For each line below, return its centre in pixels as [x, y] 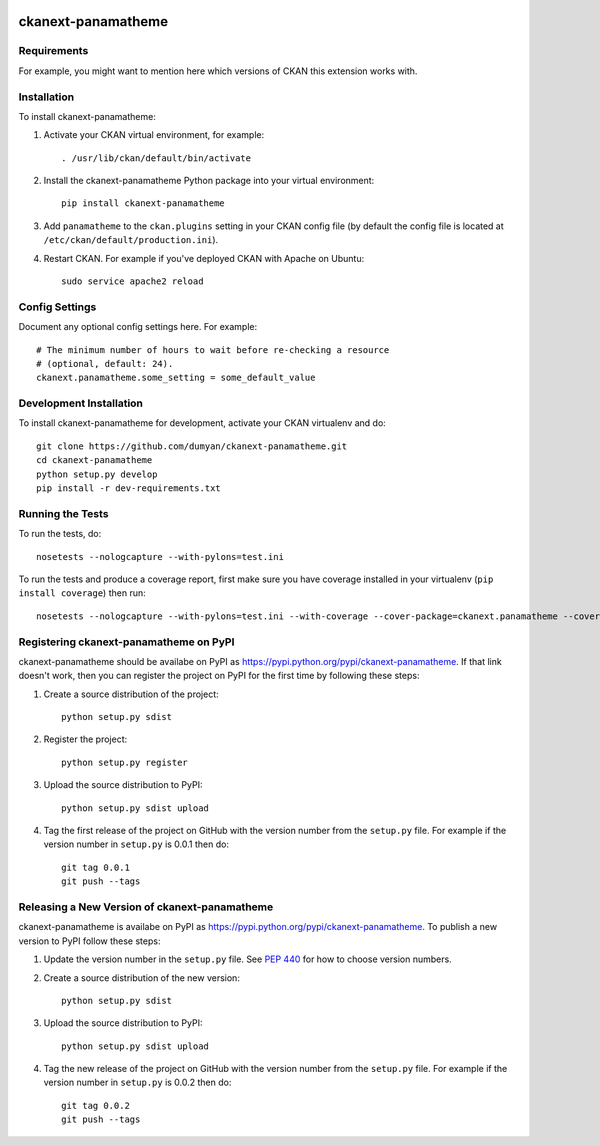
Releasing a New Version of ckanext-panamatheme [146, 907]
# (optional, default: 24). [105, 363]
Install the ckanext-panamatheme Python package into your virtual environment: [209, 181]
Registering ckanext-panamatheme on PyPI [126, 642]
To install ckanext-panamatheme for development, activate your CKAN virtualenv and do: [202, 423]
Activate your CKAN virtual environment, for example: [154, 135]
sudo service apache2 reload [132, 281]
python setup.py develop [97, 474]
